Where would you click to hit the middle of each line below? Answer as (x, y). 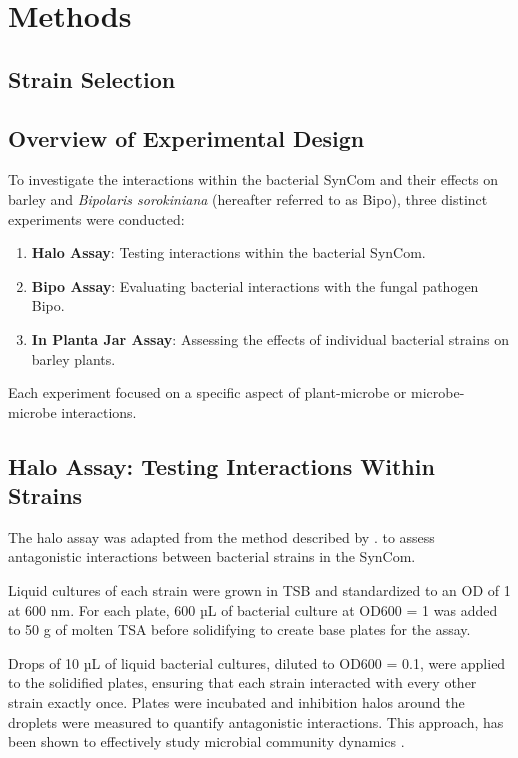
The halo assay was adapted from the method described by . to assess (221, 536)
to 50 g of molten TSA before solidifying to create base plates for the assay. (239, 629)
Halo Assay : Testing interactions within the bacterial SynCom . (228, 252)
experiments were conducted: (96, 218)
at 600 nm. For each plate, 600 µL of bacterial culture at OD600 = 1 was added (253, 609)
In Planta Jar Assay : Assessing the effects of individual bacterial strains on (270, 338)
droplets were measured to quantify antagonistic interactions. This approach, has (256, 721)
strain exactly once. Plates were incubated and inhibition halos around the (236, 702)
